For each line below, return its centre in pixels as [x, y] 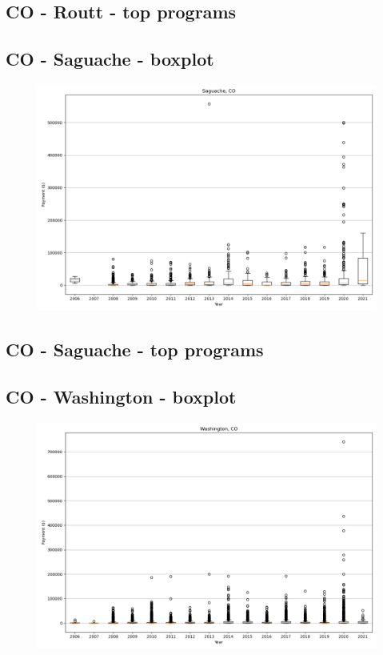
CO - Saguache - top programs [135, 350]
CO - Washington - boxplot [121, 397]
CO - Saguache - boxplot [110, 59]
